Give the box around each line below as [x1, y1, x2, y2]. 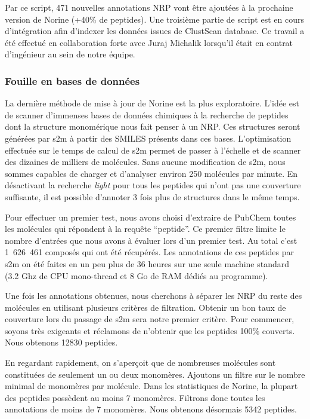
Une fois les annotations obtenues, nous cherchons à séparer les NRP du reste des [5, 289, 302, 302]
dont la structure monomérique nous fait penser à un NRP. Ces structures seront [5, 120, 300, 133]
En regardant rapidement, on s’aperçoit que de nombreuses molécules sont [5, 356, 276, 369]
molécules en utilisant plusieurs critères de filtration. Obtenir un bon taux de [5, 301, 286, 313]
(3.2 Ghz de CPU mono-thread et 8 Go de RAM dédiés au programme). [5, 269, 268, 282]
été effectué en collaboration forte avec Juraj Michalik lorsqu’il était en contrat [5, 36, 293, 48]
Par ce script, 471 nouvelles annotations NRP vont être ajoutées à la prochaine [5, 1, 293, 13]
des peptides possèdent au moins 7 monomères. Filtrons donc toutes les [5, 391, 265, 403]
